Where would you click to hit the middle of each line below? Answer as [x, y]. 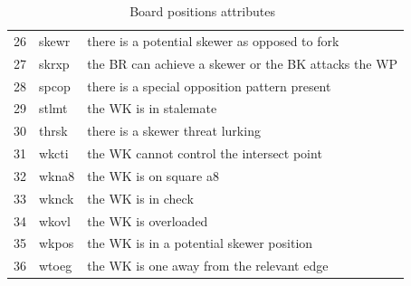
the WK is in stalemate [152, 108]
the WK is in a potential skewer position [200, 243]
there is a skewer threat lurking [174, 131]
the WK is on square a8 [153, 175]
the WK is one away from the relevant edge [208, 266]
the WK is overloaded [148, 220]
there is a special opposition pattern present [209, 86]
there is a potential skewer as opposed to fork [213, 40]
